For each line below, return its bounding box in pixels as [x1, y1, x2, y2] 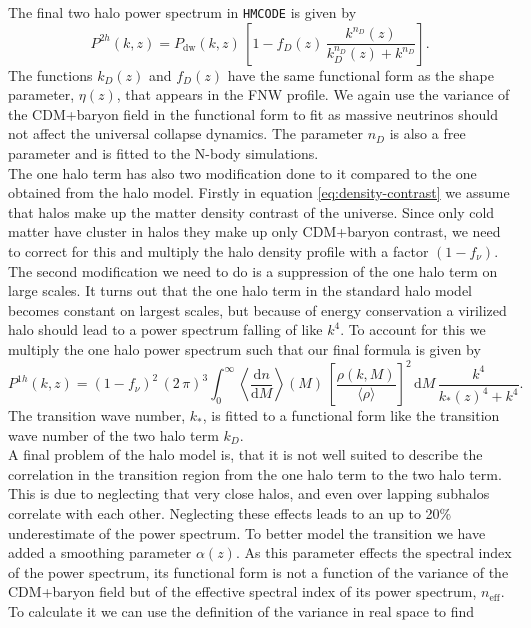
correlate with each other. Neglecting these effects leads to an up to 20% [8, 503, 452, 524]
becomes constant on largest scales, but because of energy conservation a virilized [8, 299, 507, 320]
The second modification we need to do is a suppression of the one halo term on [8, 260, 498, 281]
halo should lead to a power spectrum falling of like [8, 319, 323, 340]
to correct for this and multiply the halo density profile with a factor [8, 241, 429, 261]
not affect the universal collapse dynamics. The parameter [8, 123, 363, 144]
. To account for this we [340, 319, 486, 340]
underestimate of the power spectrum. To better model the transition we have [8, 522, 486, 543]
